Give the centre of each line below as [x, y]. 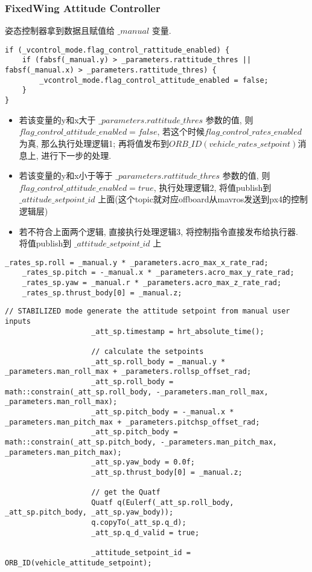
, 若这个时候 [181, 131]
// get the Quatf [126, 493]
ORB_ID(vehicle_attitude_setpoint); [78, 563]
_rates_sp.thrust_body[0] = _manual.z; [102, 293]
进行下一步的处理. [76, 155]
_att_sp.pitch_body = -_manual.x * [163, 412]
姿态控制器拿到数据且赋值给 [60, 31]
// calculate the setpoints [148, 351]
